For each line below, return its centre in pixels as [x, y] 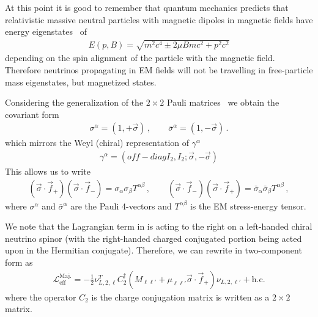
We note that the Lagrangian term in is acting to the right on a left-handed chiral [159, 226]
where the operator [41, 297]
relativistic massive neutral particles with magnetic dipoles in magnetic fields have [159, 19]
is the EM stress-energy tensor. [248, 206]
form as [19, 262]
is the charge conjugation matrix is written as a [180, 297]
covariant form [32, 114]
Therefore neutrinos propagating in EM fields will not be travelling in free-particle [159, 69]
